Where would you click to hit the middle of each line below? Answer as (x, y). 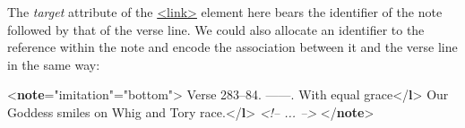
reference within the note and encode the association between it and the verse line (232, 47)
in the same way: (54, 64)
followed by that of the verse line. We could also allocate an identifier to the (216, 29)
